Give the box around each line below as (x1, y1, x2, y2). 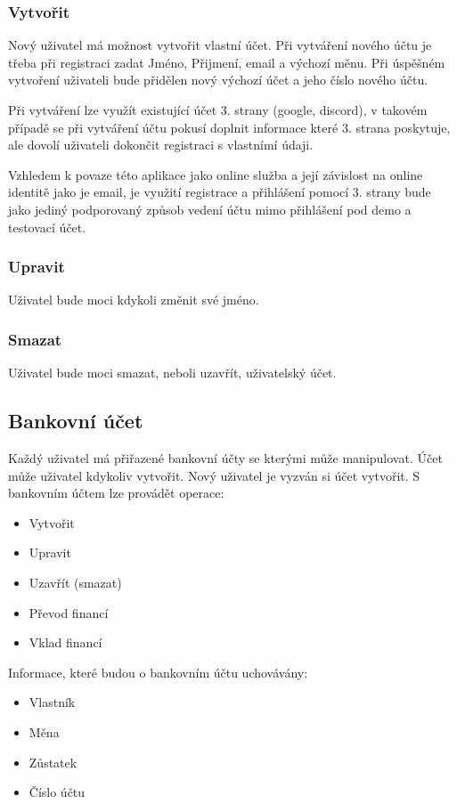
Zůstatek (29, 752, 78, 771)
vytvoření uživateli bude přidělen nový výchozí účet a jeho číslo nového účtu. (8, 70, 428, 89)
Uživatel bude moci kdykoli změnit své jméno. (8, 290, 259, 309)
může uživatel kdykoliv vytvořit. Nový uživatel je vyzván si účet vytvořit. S (8, 466, 420, 484)
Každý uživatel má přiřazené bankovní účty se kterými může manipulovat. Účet (8, 448, 443, 467)
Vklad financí (29, 633, 102, 652)
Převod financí (29, 603, 109, 621)
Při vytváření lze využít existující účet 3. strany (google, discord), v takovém (8, 101, 428, 118)
